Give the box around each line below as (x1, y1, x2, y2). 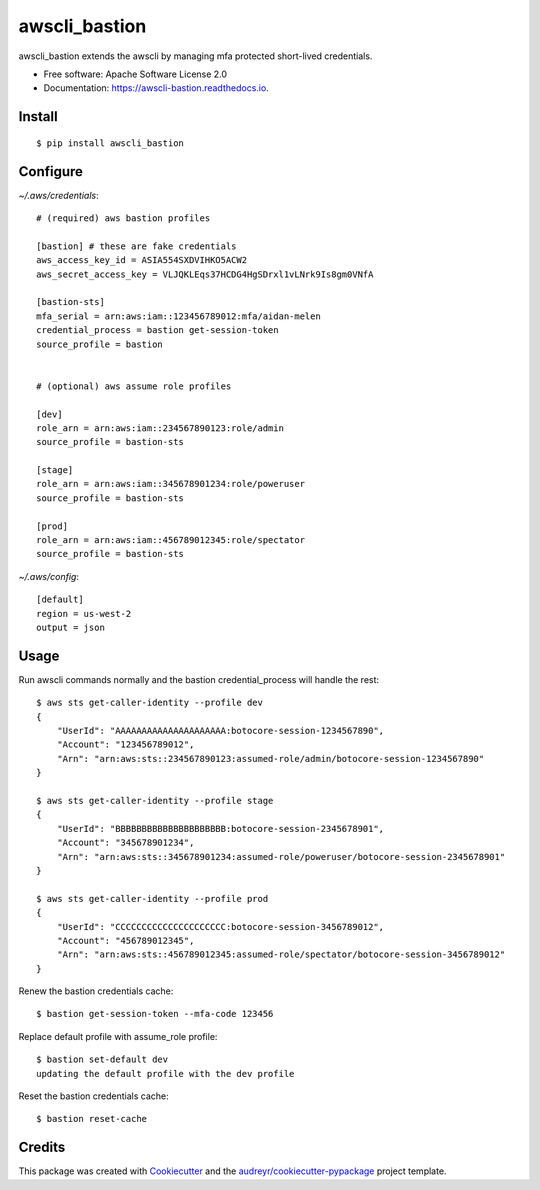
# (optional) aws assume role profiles (36, 380, 232, 392)
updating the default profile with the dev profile (36, 1068, 295, 1079)
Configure (18, 163, 84, 180)
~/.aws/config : (18, 570, 80, 582)
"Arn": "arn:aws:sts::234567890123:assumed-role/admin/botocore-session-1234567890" (56, 753, 485, 764)
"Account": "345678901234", (56, 837, 195, 849)
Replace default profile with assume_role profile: (18, 1030, 218, 1042)
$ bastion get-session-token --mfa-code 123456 (36, 1008, 274, 1020)
